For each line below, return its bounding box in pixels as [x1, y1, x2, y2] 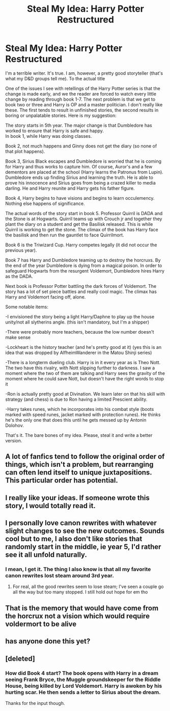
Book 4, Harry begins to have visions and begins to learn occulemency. [5, 195, 155, 201]
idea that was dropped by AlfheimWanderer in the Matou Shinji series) [5, 349, 152, 355]
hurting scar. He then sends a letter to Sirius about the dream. [5, 689, 161, 696]
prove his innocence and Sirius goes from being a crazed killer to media [5, 180, 156, 186]
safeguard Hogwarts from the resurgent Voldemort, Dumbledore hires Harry [5, 268, 164, 274]
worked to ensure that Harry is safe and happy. [5, 128, 104, 134]
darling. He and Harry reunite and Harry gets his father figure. [5, 185, 135, 191]
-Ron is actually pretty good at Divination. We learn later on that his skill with [5, 391, 165, 397]
